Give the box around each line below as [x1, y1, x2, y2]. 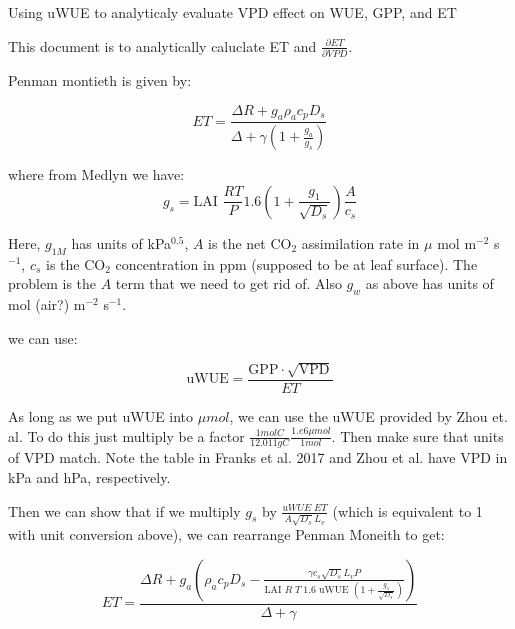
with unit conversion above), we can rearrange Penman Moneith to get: [8, 524, 445, 545]
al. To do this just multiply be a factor [8, 425, 245, 446]
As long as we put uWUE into [8, 405, 194, 426]
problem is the [8, 273, 97, 294]
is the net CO [208, 232, 292, 253]
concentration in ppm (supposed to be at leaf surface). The [115, 253, 478, 274]
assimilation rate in [301, 232, 420, 253]
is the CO [45, 253, 106, 274]
